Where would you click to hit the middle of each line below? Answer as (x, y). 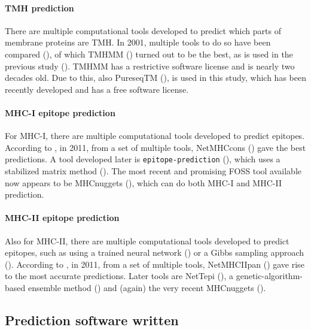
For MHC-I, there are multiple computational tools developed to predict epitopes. (155, 136)
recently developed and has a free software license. (97, 89)
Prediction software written (92, 320)
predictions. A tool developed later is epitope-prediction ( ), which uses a (143, 159)
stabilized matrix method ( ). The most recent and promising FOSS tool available (153, 171)
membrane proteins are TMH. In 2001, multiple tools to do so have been (138, 42)
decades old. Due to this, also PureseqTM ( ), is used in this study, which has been (155, 78)
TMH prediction (39, 7)
